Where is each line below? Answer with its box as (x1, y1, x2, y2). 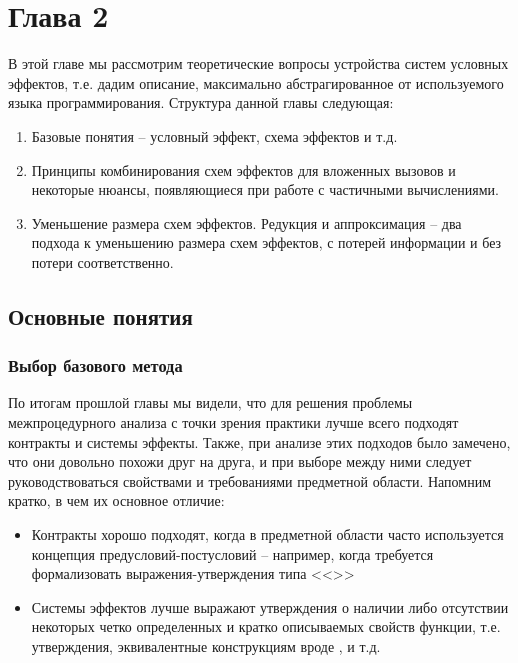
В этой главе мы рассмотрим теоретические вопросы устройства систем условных (8, 53, 509, 74)
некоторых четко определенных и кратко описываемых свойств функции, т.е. (31, 616, 501, 637)
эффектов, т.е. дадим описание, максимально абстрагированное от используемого (8, 72, 504, 93)
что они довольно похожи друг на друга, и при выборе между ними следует (8, 451, 472, 472)
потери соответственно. (31, 251, 174, 272)
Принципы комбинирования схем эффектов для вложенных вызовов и (31, 159, 456, 180)
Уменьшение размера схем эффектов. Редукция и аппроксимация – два (31, 212, 462, 233)
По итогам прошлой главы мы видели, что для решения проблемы (8, 392, 413, 413)
